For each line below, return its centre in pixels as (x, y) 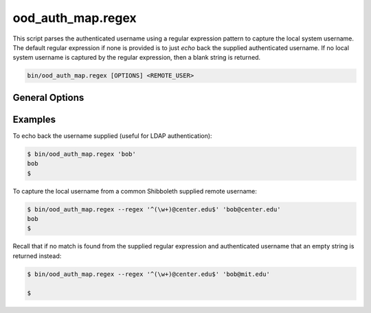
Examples (34, 119)
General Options (48, 97)
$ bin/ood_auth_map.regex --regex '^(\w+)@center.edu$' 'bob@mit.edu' (149, 274)
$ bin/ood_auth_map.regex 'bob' (82, 154)
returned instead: (37, 256)
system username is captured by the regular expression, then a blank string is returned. (137, 58)
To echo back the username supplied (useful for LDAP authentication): (112, 136)
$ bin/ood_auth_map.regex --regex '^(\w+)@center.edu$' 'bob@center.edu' (154, 209)
